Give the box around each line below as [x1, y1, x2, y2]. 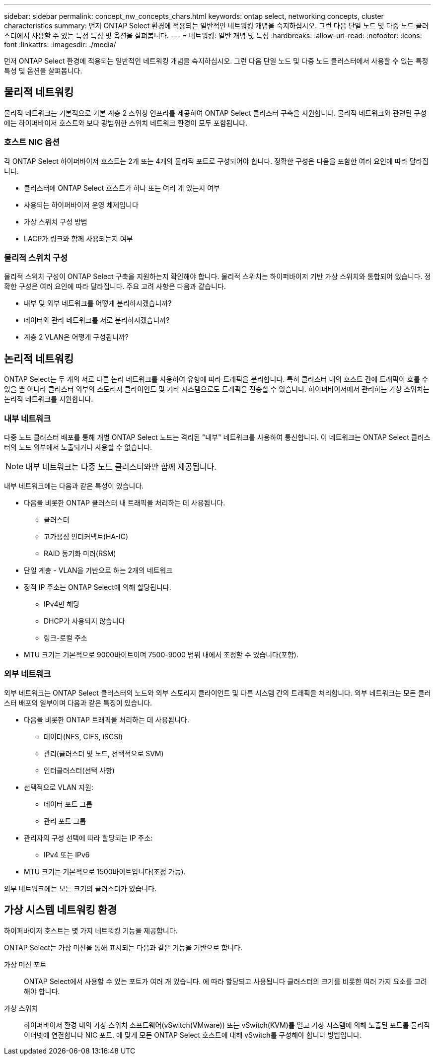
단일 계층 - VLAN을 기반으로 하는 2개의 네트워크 [24, 565, 173, 574]
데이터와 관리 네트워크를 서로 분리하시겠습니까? [24, 316, 170, 325]
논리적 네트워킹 [4, 352, 74, 365]
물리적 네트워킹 [4, 86, 74, 99]
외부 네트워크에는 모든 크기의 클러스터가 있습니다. [4, 884, 157, 893]
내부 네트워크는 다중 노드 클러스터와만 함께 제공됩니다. [25, 461, 217, 472]
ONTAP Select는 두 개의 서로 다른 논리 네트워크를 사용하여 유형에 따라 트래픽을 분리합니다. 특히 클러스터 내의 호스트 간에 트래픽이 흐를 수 [4, 375, 429, 384]
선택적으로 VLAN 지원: [24, 782, 93, 791]
